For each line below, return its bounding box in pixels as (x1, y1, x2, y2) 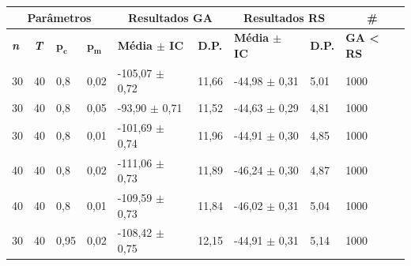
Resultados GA (128, 9, 213, 25)
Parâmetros (27, 9, 92, 25)
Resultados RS (243, 9, 326, 25)
